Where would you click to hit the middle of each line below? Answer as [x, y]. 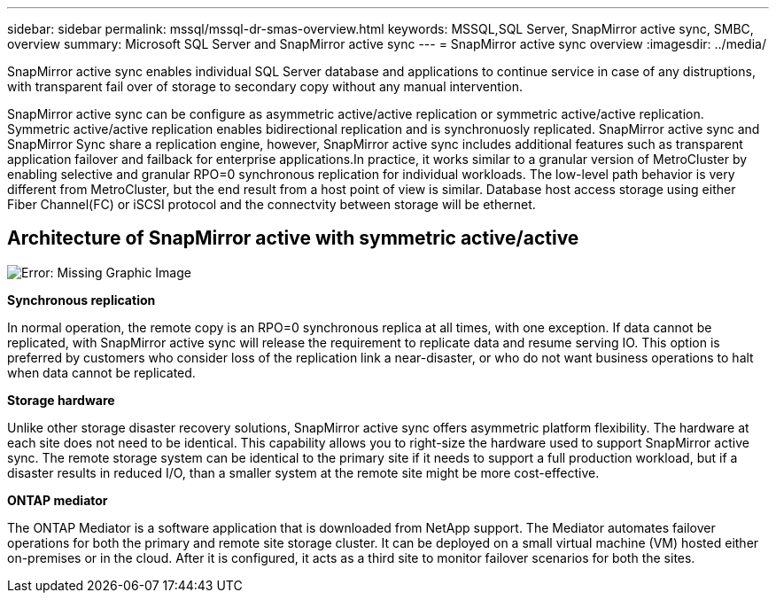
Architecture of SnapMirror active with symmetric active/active [293, 238]
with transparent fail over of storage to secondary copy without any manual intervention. [265, 86]
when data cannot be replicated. [101, 372]
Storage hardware [61, 400]
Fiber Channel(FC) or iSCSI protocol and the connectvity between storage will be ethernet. [272, 204]
